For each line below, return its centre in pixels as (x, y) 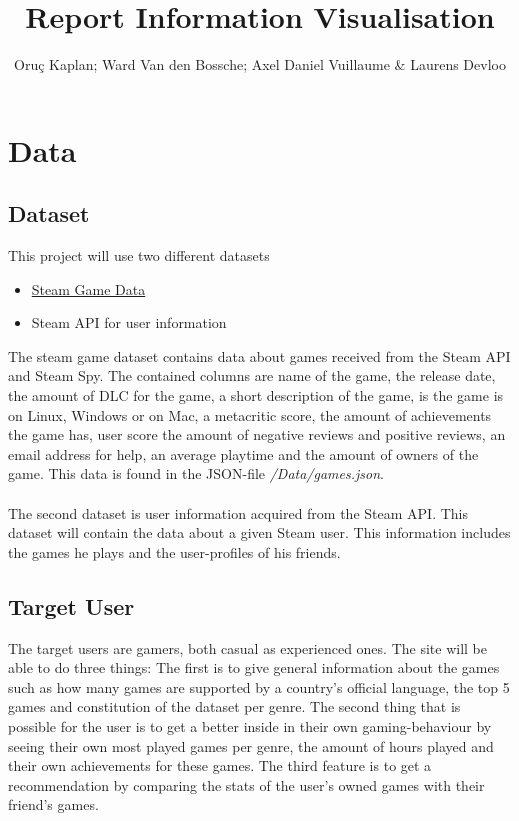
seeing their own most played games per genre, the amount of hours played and (251, 745)
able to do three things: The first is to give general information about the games (254, 667)
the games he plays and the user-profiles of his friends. (174, 551)
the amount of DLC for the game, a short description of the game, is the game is (256, 395)
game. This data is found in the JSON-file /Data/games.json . (196, 473)
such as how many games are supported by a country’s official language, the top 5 (259, 686)
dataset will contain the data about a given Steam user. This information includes (259, 532)
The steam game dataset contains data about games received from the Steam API (259, 355)
